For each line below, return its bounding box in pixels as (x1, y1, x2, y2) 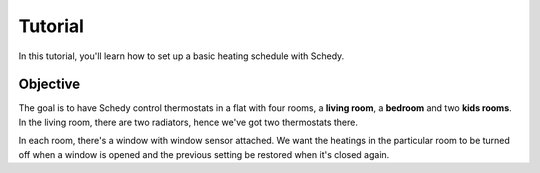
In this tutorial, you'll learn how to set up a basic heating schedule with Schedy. (18, 50, 345, 62)
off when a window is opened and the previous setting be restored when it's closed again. (18, 148, 390, 160)
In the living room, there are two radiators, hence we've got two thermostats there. (18, 116, 359, 128)
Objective (18, 76, 81, 93)
